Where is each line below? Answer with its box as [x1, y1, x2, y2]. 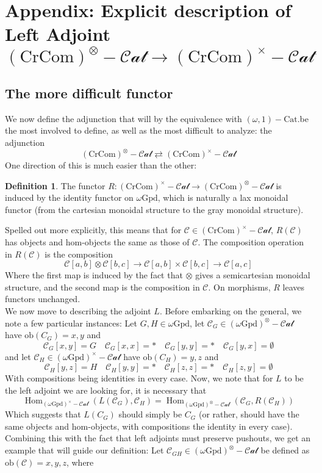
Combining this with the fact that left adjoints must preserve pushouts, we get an [5, 431, 311, 444]
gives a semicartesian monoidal [195, 269, 310, 281]
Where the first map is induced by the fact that [5, 269, 183, 281]
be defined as [260, 444, 310, 457]
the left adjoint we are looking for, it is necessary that [5, 383, 207, 396]
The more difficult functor [5, 83, 173, 102]
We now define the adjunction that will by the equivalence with [5, 112, 242, 125]
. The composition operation [198, 236, 304, 248]
